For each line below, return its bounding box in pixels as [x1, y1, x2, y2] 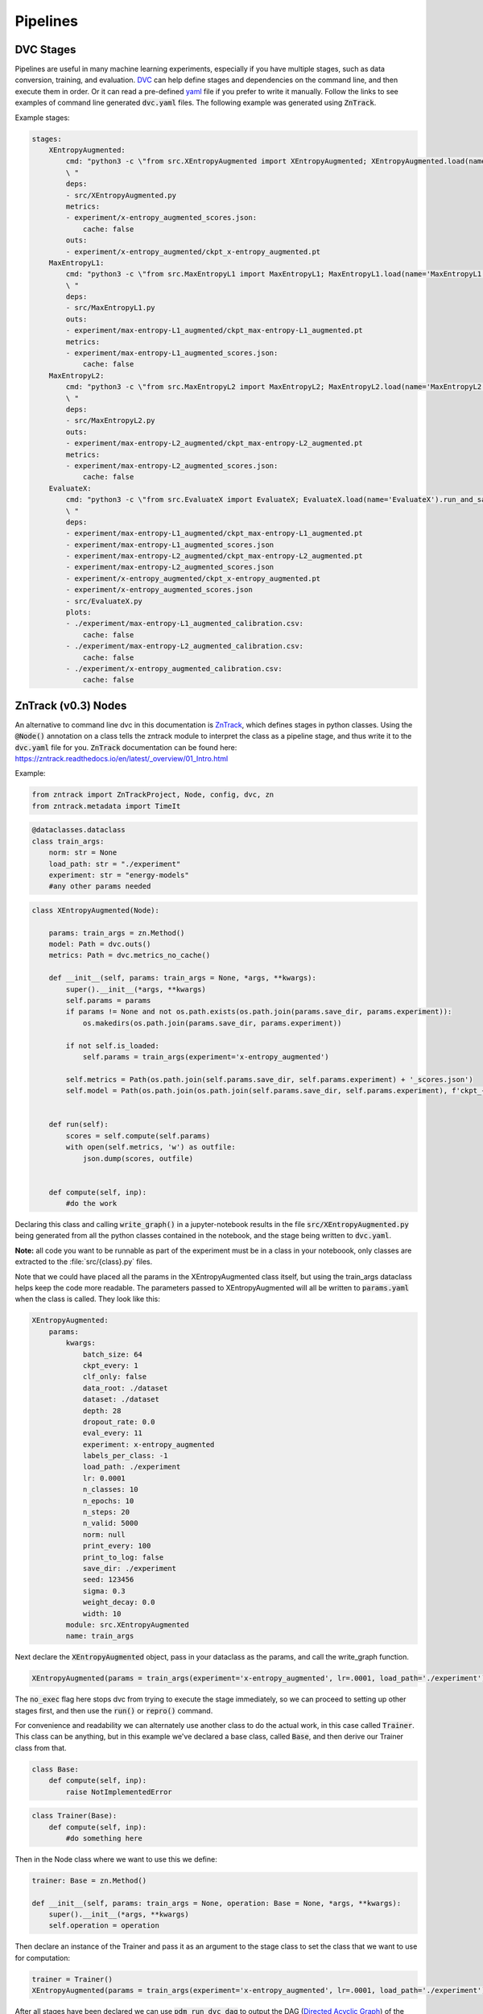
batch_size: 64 [82, 1349, 142, 1359]
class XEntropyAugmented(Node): [31, 905, 160, 914]
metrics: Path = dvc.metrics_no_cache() [48, 951, 211, 960]
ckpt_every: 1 [82, 1361, 138, 1370]
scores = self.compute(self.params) [65, 1131, 211, 1140]
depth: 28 [82, 1406, 122, 1415]
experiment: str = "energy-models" [48, 870, 189, 880]
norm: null [82, 1530, 126, 1539]
